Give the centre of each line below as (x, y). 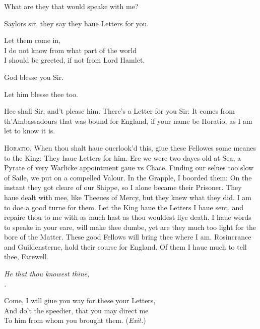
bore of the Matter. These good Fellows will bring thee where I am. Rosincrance (128, 237)
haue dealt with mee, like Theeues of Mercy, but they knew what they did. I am (128, 197)
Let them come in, (32, 40)
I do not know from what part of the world (71, 50)
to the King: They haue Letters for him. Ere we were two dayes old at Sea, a (123, 157)
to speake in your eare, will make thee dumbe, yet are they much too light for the (130, 227)
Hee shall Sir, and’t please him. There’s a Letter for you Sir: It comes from (120, 111)
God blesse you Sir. (34, 77)
